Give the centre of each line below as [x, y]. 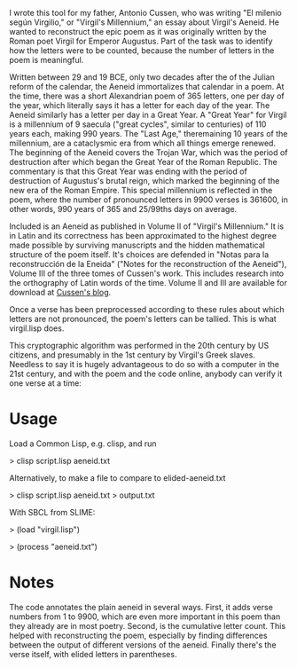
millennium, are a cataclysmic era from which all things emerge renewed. [143, 143]
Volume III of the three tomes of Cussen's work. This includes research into [147, 273]
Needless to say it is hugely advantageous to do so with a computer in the [145, 364]
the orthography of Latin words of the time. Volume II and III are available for [148, 283]
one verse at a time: [45, 383]
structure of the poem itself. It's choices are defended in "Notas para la [139, 255]
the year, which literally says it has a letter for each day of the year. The [140, 105]
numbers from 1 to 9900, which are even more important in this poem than [145, 617]
